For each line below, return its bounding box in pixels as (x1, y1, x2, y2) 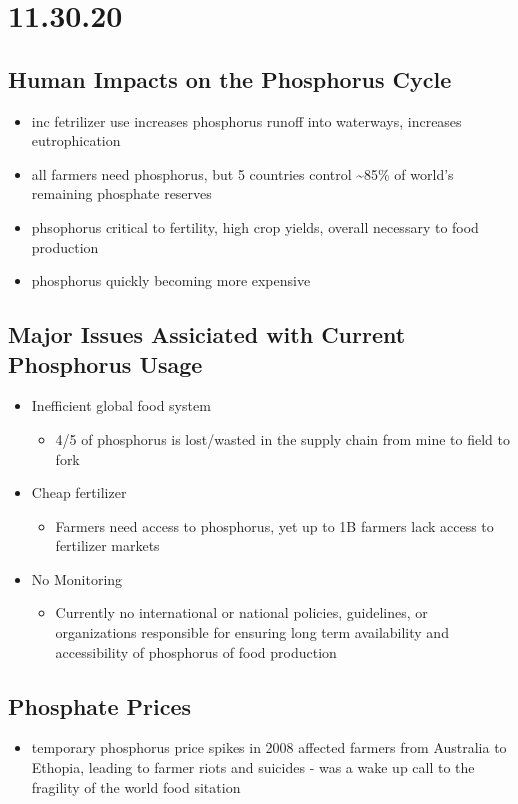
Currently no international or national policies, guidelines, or (55, 602, 428, 623)
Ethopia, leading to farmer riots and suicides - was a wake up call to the (31, 757, 475, 778)
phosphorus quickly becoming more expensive (31, 270, 311, 291)
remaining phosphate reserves (31, 183, 212, 204)
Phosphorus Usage (8, 348, 203, 379)
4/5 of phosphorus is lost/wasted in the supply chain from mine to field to (55, 428, 510, 449)
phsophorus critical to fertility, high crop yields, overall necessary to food (31, 216, 479, 237)
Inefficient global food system (31, 395, 211, 416)
